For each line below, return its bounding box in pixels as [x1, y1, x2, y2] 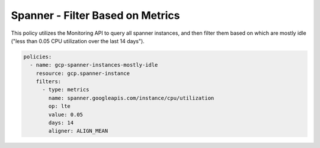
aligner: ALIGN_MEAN [48, 127, 108, 134]
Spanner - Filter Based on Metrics [11, 9, 180, 22]
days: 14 [48, 120, 74, 126]
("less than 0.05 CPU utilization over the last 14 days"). [11, 37, 145, 44]
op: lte [48, 103, 71, 110]
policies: [23, 53, 52, 60]
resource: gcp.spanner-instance [36, 70, 130, 77]
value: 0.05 [48, 111, 83, 118]
